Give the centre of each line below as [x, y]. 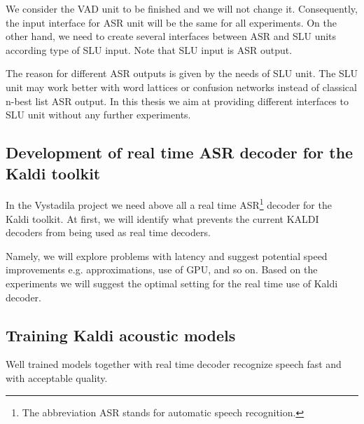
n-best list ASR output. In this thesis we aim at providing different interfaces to [177, 101]
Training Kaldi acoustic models [121, 335]
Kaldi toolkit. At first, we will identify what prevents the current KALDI [162, 218]
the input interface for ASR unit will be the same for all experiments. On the [171, 22]
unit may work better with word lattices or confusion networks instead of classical [181, 87]
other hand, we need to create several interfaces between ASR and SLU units [171, 36]
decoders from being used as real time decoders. [108, 232]
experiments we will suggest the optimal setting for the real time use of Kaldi [172, 283]
